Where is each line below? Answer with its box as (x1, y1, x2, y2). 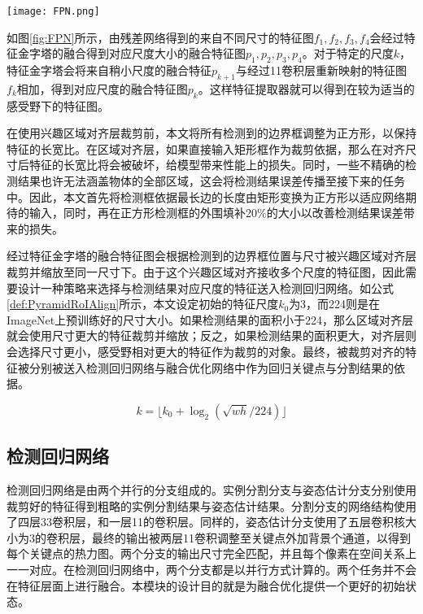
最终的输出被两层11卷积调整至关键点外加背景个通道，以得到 (91, 529, 411, 546)
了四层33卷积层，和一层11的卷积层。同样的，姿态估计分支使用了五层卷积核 (7, 513, 405, 530)
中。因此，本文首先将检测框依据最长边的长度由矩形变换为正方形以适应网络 (7, 188, 405, 205)
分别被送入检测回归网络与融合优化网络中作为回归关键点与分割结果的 (28, 359, 394, 376)
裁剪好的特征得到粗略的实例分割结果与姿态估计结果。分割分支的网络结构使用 (7, 497, 416, 514)
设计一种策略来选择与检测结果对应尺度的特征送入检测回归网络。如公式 (17, 279, 394, 296)
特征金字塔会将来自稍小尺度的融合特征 (7, 62, 211, 79)
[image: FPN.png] (7, 6, 100, 17)
